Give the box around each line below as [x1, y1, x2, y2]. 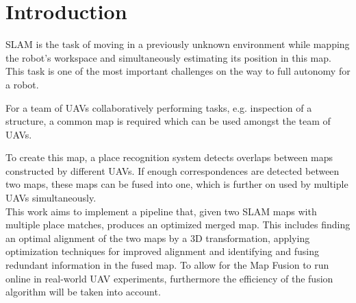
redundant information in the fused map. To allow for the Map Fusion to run [5, 258, 329, 272]
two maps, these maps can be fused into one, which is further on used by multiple [5, 177, 348, 191]
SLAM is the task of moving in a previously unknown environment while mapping [5, 37, 350, 51]
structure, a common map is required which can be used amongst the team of [5, 114, 331, 128]
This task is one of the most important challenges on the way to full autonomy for [5, 64, 351, 78]
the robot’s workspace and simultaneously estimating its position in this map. [5, 50, 331, 64]
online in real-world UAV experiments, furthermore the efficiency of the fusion [5, 271, 333, 285]
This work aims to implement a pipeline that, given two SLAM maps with [5, 204, 317, 218]
